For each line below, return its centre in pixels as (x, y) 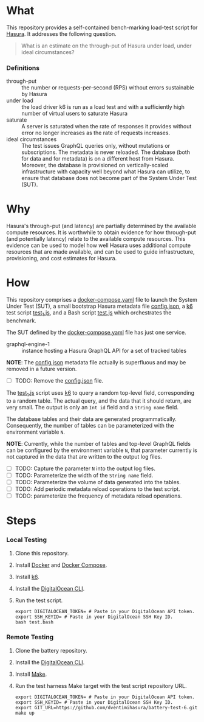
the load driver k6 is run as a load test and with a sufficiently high (103, 107)
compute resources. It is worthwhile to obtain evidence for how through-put (101, 232)
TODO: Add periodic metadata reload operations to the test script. (97, 489)
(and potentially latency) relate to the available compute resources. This (96, 239)
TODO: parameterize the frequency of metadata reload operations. (98, 496)
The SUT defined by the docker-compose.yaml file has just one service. (96, 332)
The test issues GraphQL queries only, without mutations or (96, 146)
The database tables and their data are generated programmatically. (92, 419)
